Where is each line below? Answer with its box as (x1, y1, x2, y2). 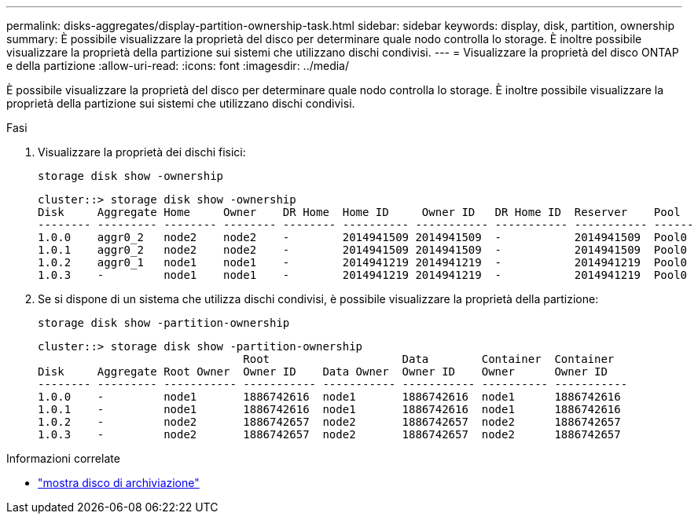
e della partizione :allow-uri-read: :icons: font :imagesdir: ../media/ (6, 59, 350, 72)
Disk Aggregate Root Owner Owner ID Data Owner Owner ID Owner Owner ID (38, 365, 608, 378)
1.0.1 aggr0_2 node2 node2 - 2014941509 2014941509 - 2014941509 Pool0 (38, 244, 688, 256)
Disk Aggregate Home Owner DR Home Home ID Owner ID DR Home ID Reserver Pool (38, 206, 681, 218)
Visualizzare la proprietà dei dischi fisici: (38, 145, 246, 159)
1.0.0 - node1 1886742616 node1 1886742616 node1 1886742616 (38, 390, 621, 403)
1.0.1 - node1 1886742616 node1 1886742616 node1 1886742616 (38, 403, 621, 416)
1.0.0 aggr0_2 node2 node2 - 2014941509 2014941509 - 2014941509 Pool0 (38, 231, 688, 244)
